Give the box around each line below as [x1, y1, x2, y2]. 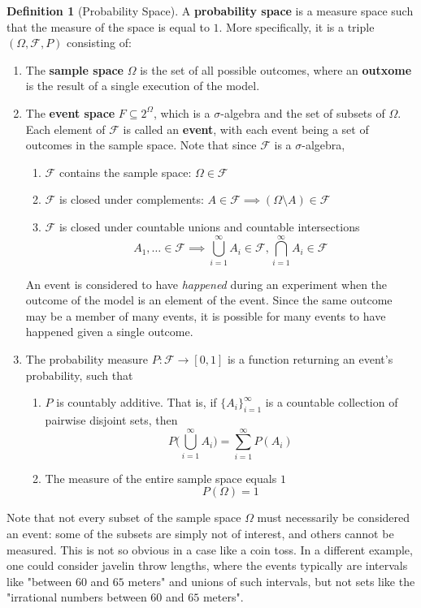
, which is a [153, 104, 210, 121]
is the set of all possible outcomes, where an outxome [140, 61, 412, 78]
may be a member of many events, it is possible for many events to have [25, 307, 386, 324]
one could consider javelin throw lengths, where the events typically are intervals [7, 557, 408, 574]
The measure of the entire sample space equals [45, 469, 277, 486]
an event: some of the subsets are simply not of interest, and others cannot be [7, 524, 394, 541]
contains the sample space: [59, 163, 192, 180]
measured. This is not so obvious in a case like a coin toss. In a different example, [7, 541, 413, 558]
